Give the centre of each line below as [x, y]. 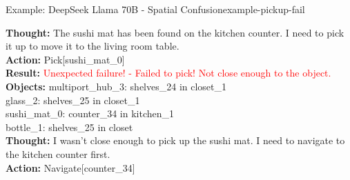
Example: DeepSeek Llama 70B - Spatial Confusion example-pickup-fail [155, 9]
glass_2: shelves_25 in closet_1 [73, 100]
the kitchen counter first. [58, 153]
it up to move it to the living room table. [93, 46]
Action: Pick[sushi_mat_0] [65, 59]
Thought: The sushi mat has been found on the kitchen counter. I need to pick [175, 32]
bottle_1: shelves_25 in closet [69, 127]
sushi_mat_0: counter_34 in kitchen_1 [90, 113]
